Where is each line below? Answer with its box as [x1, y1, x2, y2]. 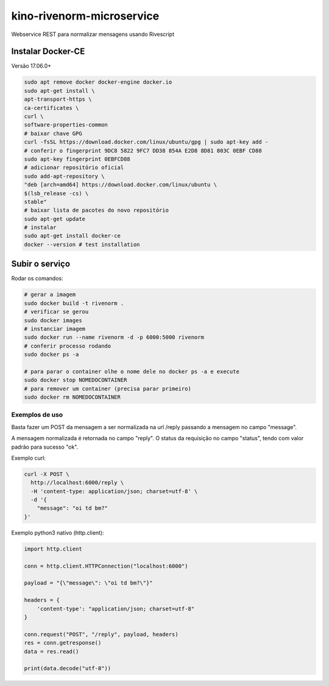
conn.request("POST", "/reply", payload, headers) [24, 630, 179, 638]
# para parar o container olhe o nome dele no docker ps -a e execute [24, 368, 240, 375]
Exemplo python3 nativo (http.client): [11, 529, 105, 536]
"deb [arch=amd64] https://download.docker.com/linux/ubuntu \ [24, 181, 218, 189]
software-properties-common [24, 121, 108, 128]
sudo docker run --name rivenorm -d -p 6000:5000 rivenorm [24, 334, 204, 341]
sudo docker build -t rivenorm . [24, 300, 124, 306]
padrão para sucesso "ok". [11, 443, 79, 450]
